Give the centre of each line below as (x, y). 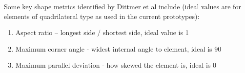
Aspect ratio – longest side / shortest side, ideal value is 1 (102, 32)
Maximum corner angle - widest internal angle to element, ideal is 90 (118, 48)
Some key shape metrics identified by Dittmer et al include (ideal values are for (122, 6)
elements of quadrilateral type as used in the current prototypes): (102, 16)
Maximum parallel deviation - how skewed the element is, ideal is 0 (116, 65)
